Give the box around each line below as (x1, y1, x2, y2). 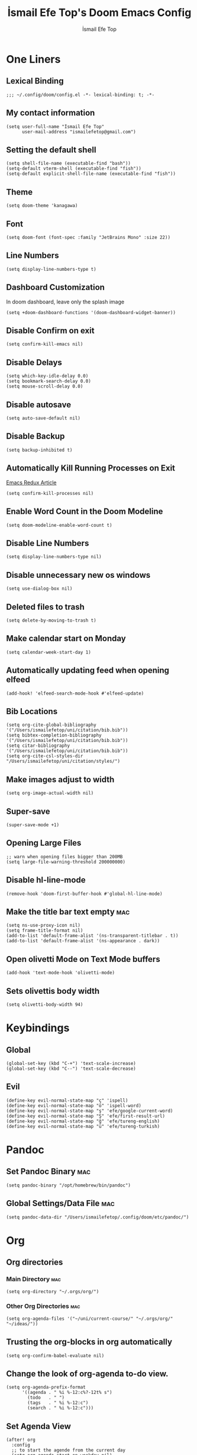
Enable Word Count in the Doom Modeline (6, 507, 163, 517)
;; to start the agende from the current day (11, 1447, 126, 1453)
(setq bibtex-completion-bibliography (6, 733, 102, 738)
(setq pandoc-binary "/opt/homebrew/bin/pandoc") (6, 1182, 131, 1188)
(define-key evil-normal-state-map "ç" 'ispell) (6, 1097, 128, 1104)
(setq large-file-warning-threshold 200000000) (6, 859, 126, 865)
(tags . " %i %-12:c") (27, 1400, 89, 1406)
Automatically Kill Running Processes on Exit (6, 463, 176, 474)
